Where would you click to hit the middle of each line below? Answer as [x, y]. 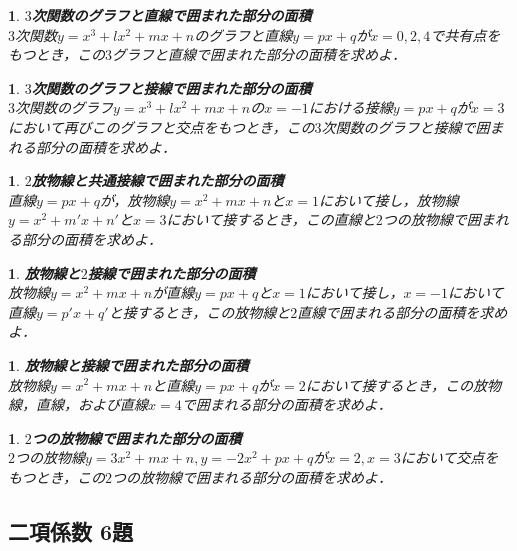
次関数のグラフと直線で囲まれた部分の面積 [171, 15]
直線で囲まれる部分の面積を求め [402, 311]
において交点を [449, 457]
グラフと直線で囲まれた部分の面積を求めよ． [259, 54]
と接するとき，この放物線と [199, 311]
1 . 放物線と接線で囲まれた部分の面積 [128, 364]
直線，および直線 [91, 404]
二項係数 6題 [71, 530]
